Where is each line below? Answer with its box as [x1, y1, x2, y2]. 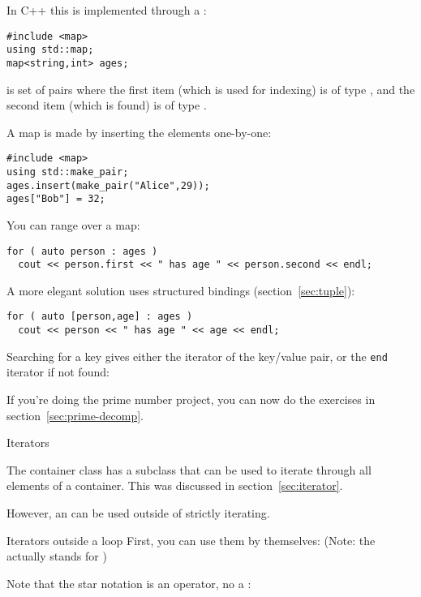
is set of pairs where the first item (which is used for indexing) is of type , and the [6, 80, 415, 97]
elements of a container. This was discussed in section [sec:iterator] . [6, 477, 343, 494]
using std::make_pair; [6, 166, 129, 178]
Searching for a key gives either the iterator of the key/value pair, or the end [6, 347, 388, 364]
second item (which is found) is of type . [6, 97, 207, 114]
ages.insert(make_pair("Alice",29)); [6, 179, 210, 191]
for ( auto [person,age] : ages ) [6, 311, 193, 323]
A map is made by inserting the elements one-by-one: [6, 123, 272, 140]
